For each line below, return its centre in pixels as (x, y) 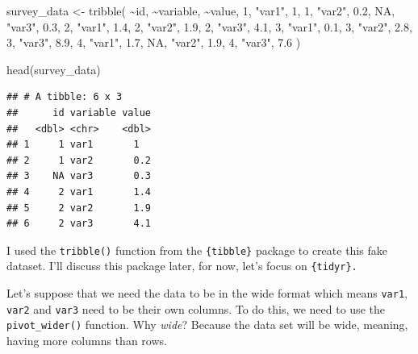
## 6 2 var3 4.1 (79, 224)
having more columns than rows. (87, 340)
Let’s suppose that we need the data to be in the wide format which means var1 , (207, 293)
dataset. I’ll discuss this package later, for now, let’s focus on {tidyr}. (182, 266)
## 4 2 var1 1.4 (79, 192)
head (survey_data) (54, 69)
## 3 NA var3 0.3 (79, 176)
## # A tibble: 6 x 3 (65, 97)
